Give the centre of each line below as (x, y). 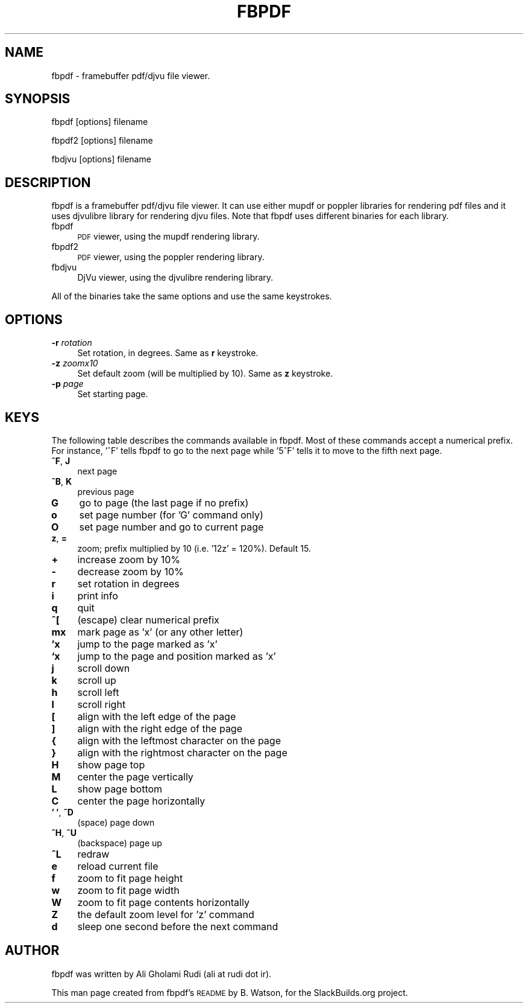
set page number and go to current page (171, 527)
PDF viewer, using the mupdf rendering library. (168, 237)
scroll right (102, 704)
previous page (106, 491)
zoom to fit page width (128, 890)
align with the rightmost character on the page (182, 752)
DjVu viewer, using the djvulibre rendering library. (175, 278)
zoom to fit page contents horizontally (163, 902)
